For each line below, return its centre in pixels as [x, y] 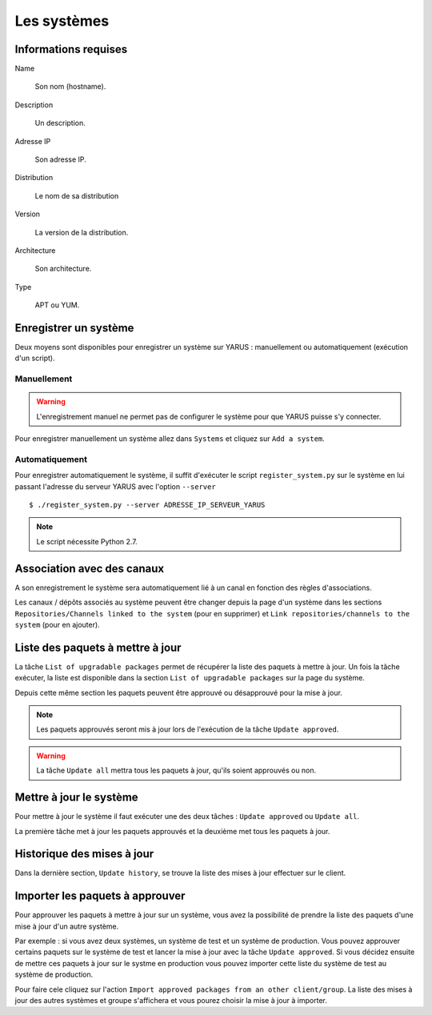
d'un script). [35, 358]
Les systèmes [62, 21]
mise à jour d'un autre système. [67, 926]
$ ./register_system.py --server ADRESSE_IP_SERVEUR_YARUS [147, 505]
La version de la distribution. [82, 232]
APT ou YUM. [57, 305]
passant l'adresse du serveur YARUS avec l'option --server [115, 486]
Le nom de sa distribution [77, 195]
